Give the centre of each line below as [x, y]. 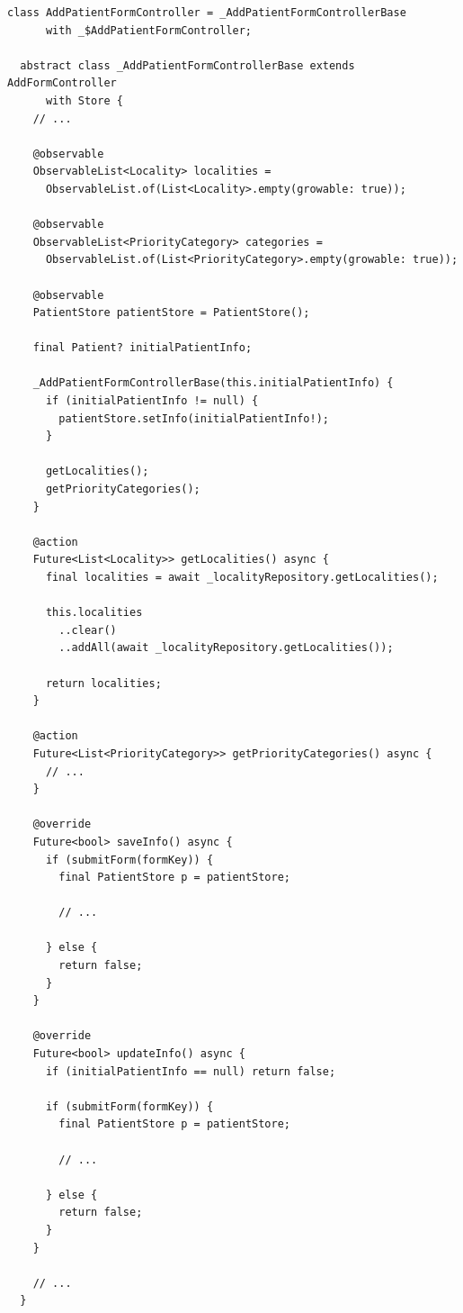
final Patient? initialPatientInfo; [142, 348]
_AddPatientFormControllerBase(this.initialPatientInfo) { [213, 383]
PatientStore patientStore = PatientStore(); [171, 313]
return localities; [103, 683]
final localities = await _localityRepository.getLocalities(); [242, 577]
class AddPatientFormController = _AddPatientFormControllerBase [207, 13]
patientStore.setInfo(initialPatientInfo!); [194, 418]
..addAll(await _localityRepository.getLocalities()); [226, 648]
